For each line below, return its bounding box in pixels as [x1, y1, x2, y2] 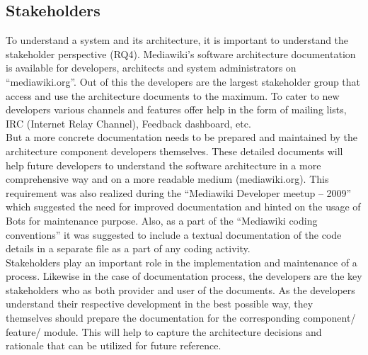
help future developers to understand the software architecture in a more [6, 157, 321, 172]
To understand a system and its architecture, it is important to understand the [6, 33, 349, 47]
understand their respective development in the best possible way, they [6, 296, 314, 311]
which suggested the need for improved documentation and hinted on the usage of [6, 199, 361, 214]
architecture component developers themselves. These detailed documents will [6, 143, 343, 158]
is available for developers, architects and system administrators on [6, 60, 297, 75]
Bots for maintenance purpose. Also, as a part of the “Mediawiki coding [6, 213, 318, 227]
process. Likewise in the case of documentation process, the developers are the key [6, 269, 362, 283]
